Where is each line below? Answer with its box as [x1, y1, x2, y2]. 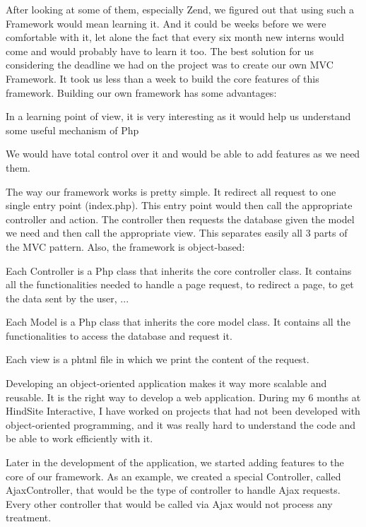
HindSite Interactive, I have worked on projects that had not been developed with [6, 403, 360, 418]
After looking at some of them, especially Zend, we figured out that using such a [6, 2, 355, 16]
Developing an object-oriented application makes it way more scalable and [6, 376, 327, 391]
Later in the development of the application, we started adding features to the [6, 455, 344, 470]
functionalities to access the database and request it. [6, 328, 232, 343]
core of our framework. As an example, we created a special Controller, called [6, 468, 341, 483]
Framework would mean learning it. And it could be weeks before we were [6, 16, 326, 30]
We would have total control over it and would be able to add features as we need [6, 146, 360, 161]
